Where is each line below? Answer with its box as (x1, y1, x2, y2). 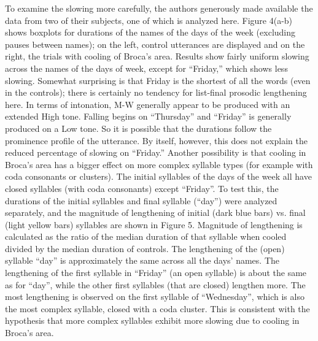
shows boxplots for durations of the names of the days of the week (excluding (5, 26, 296, 39)
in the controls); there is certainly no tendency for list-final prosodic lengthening (5, 86, 307, 99)
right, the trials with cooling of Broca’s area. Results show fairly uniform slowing (5, 50, 309, 63)
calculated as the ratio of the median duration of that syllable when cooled (5, 230, 287, 243)
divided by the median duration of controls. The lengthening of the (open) (5, 242, 285, 255)
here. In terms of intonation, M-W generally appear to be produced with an (5, 98, 290, 110)
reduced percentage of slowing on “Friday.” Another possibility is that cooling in (5, 146, 306, 159)
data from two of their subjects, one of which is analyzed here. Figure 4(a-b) (5, 13, 293, 26)
